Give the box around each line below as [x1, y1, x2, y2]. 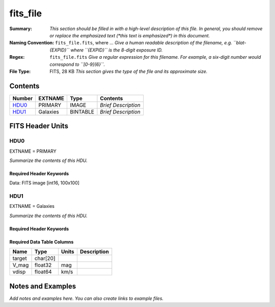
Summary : [9, 26, 33, 32]
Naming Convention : [9, 40, 54, 46]
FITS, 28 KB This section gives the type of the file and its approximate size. [49, 68, 208, 74]
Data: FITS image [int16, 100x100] [9, 180, 80, 186]
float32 [34, 262, 52, 269]
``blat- [233, 40, 246, 46]
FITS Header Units [9, 122, 69, 130]
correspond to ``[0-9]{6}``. [49, 61, 105, 67]
